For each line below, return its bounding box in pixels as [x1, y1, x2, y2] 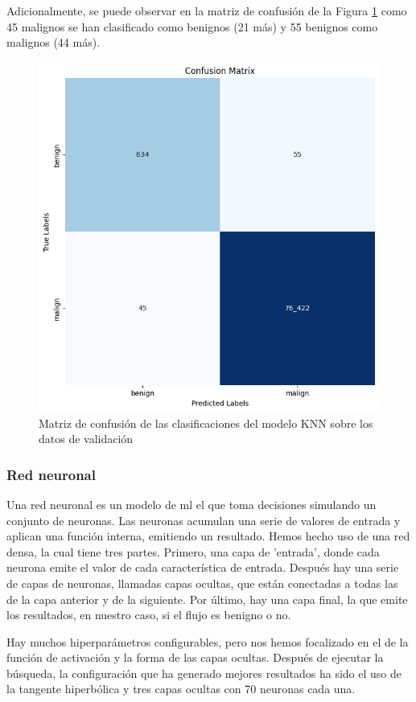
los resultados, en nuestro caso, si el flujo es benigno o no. [6, 606, 291, 623]
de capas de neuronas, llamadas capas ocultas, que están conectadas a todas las [6, 574, 398, 591]
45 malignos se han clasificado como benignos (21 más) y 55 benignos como [6, 18, 378, 35]
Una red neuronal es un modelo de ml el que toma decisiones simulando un [6, 495, 377, 512]
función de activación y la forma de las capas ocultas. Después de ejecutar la [6, 649, 384, 666]
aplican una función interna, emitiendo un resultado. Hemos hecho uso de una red [6, 528, 410, 544]
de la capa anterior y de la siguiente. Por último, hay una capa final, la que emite [6, 590, 408, 607]
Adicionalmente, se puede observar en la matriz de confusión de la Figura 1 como [6, 2, 407, 18]
